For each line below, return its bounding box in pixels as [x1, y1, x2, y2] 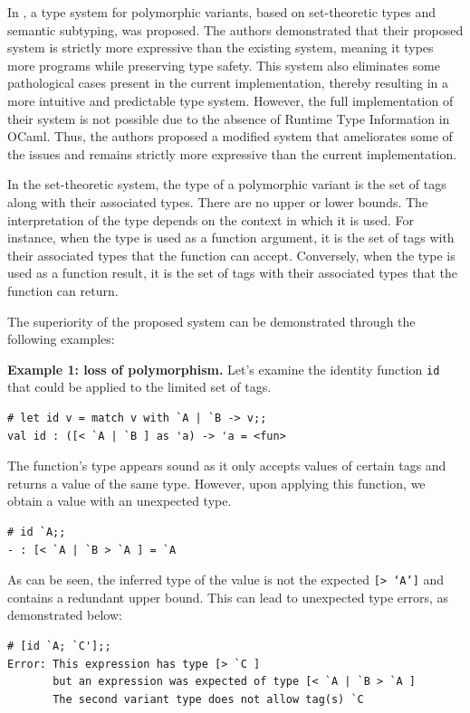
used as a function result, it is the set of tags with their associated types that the [7, 263, 457, 282]
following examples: [7, 329, 115, 348]
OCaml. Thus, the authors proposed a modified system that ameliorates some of [7, 127, 453, 146]
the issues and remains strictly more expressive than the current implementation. [7, 144, 457, 163]
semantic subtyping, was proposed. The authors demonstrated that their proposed [7, 20, 464, 39]
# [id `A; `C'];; [7, 639, 111, 652]
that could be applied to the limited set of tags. [7, 377, 272, 396]
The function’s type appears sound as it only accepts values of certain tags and [7, 456, 446, 475]
